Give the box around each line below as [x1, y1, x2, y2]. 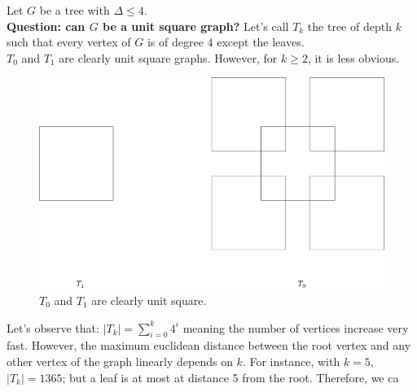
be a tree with [39, 2, 110, 18]
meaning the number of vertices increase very [182, 319, 409, 336]
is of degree [147, 33, 204, 50]
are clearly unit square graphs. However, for [59, 49, 278, 66]
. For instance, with [242, 352, 340, 369]
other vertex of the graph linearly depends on [7, 352, 233, 369]
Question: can [7, 17, 86, 34]
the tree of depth [307, 17, 392, 34]
